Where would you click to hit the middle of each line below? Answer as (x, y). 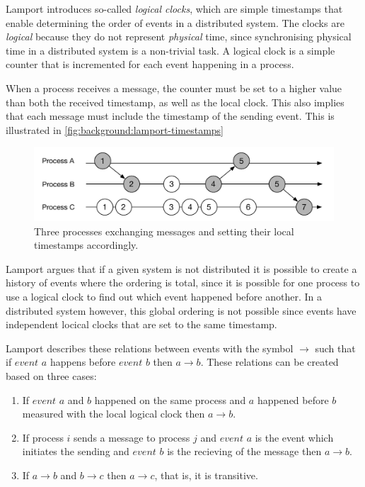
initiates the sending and (76, 451)
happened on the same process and (170, 399)
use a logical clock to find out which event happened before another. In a (164, 297)
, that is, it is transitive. (206, 475)
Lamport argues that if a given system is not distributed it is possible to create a (181, 268)
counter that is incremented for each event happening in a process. (150, 64)
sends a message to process (132, 437)
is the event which (294, 437)
